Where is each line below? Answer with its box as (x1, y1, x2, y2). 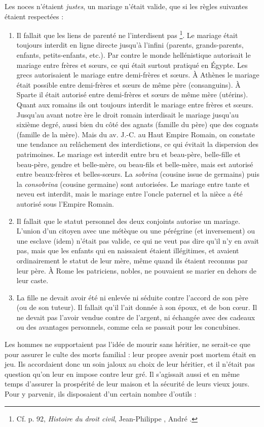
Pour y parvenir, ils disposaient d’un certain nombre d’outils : (5, 389, 197, 399)
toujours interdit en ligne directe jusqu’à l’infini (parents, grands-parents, (16, 40, 244, 50)
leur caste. (16, 275, 49, 286)
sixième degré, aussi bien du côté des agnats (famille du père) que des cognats (16, 119, 259, 130)
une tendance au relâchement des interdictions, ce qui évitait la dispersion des (16, 139, 259, 149)
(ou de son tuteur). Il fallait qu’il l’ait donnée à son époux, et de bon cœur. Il (16, 302, 257, 313)
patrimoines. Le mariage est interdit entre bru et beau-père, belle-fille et (16, 148, 241, 159)
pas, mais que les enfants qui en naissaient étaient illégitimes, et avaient (16, 245, 239, 256)
